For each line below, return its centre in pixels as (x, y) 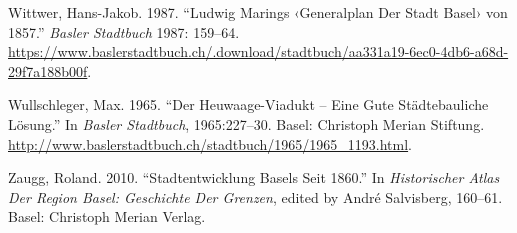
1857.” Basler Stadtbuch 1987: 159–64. (124, 31)
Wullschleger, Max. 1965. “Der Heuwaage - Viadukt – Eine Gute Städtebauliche (248, 104)
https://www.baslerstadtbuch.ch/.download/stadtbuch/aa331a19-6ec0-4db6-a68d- (258, 51)
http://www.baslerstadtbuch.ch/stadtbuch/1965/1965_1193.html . (210, 143)
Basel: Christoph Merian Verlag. (107, 216)
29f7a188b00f (48, 70)
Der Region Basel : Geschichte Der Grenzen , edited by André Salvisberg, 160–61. (255, 196)
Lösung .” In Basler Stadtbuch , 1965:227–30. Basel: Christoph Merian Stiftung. (246, 123)
